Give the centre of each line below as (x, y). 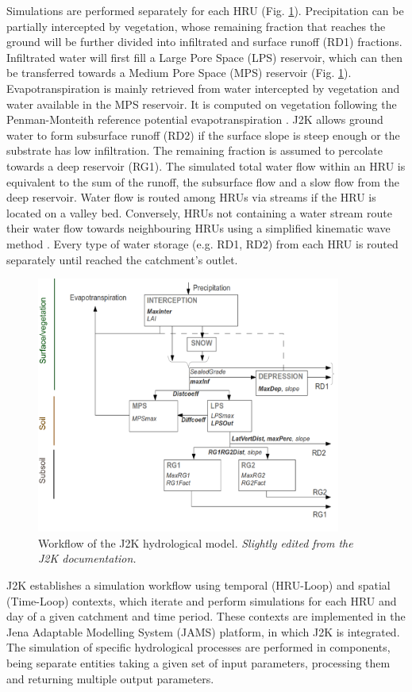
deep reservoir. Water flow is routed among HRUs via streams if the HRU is (191, 197)
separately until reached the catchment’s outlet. (122, 259)
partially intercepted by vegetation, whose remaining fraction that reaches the (196, 26)
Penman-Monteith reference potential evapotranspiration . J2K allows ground (195, 119)
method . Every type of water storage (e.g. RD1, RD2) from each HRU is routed (202, 243)
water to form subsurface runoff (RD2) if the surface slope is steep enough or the (203, 135)
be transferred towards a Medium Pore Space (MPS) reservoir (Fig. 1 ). (179, 73)
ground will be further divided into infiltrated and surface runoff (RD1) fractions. (204, 42)
